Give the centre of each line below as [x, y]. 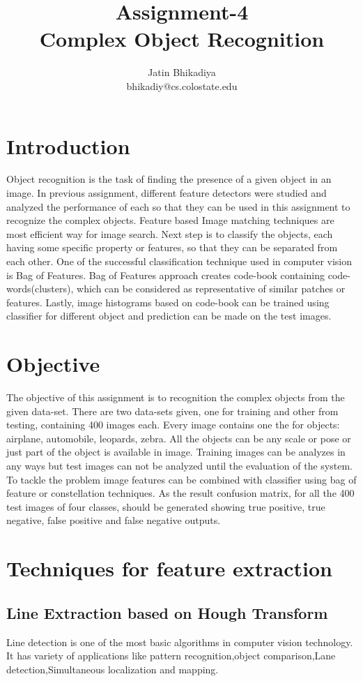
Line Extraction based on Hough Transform [167, 612]
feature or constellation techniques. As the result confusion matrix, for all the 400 [180, 493]
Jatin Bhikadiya [182, 72]
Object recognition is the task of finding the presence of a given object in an [169, 179]
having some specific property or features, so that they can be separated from [172, 247]
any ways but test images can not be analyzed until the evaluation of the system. [179, 466]
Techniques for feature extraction [169, 568]
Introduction [68, 145]
